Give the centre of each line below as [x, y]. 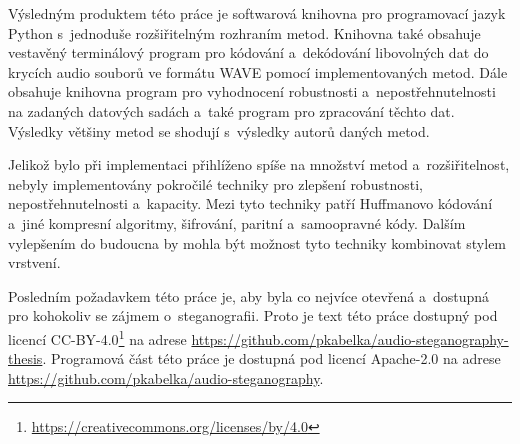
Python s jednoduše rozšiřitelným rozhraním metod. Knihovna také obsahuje [244, 32]
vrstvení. [34, 262]
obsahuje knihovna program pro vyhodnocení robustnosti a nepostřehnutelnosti [252, 91]
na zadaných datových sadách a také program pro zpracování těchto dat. [231, 110]
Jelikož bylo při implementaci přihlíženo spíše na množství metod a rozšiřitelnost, [259, 164]
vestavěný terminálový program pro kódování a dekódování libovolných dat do [248, 52]
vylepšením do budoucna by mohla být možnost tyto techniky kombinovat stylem [257, 242]
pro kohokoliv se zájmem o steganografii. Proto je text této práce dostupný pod [253, 315]
